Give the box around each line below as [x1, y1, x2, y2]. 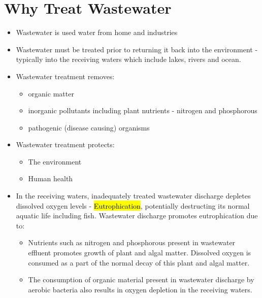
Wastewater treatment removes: [16, 71, 115, 81]
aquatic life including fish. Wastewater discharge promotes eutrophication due [16, 210, 258, 221]
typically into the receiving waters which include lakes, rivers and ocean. [16, 54, 241, 64]
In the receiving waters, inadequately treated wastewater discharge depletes [16, 190, 251, 201]
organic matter [28, 88, 74, 98]
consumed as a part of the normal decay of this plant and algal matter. [28, 257, 250, 268]
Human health [28, 173, 73, 184]
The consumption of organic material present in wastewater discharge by [28, 274, 254, 285]
